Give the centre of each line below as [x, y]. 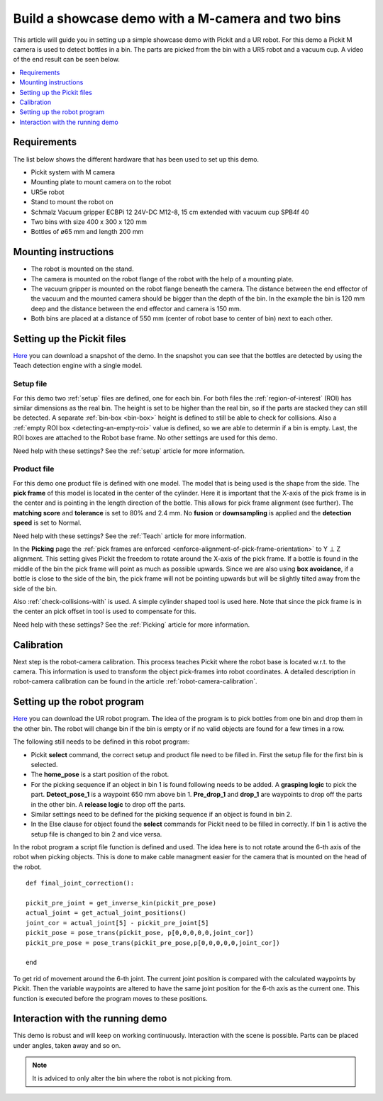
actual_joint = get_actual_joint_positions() [106, 913]
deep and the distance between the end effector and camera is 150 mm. [136, 308]
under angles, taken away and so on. [67, 1045]
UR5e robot [48, 192]
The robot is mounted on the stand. [82, 269]
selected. [44, 764]
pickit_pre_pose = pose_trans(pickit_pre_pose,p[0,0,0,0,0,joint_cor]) [153, 943]
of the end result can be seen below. [66, 60]
